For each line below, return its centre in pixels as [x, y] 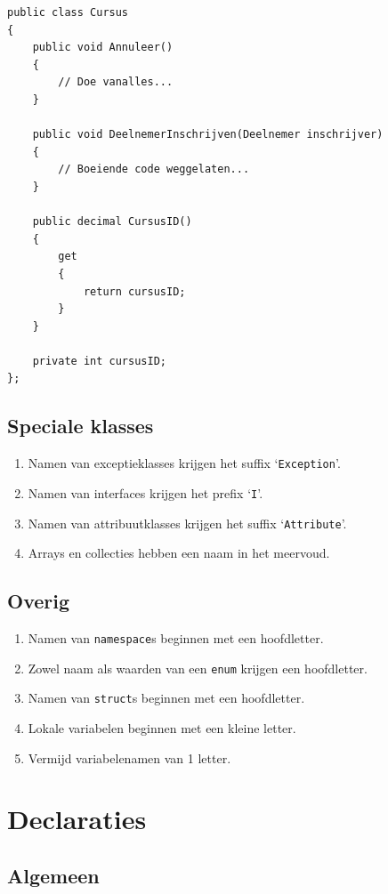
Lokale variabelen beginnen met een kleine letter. [162, 728]
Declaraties [77, 819]
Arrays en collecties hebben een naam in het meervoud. [179, 553]
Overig [39, 601]
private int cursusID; [99, 361]
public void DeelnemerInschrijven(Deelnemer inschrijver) [208, 135]
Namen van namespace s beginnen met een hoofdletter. [176, 638]
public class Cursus [68, 12]
